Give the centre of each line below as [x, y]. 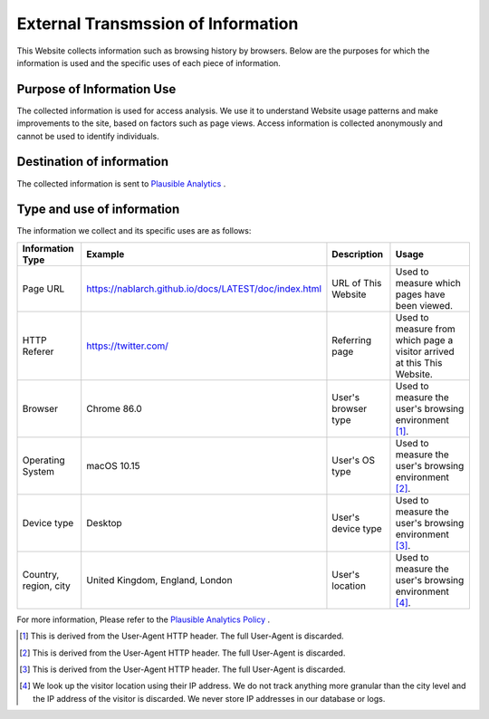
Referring [352, 340]
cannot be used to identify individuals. [88, 136]
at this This [419, 362]
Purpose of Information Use [96, 89]
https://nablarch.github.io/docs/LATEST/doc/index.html [204, 288]
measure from [426, 329]
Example [105, 254]
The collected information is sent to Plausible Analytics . [121, 183]
